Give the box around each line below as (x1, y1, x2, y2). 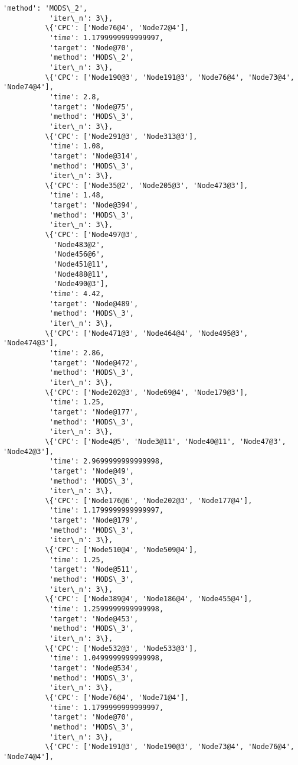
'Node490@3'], (53, 280, 109, 289)
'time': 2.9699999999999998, (49, 457, 164, 466)
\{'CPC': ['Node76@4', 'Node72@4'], (45, 24, 189, 33)
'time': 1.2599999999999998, (49, 605, 164, 614)
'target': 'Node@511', (49, 565, 139, 574)
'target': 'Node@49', (49, 466, 134, 475)
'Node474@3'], (3, 339, 58, 348)
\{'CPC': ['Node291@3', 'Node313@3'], (45, 132, 198, 141)
